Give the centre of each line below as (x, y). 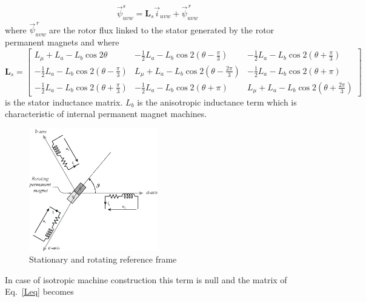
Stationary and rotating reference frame (103, 259)
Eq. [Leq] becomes (39, 291)
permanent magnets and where (62, 42)
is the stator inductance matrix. (64, 102)
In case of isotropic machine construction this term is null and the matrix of (146, 279)
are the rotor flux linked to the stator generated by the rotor (162, 29)
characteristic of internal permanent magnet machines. (106, 114)
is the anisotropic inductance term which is (217, 102)
